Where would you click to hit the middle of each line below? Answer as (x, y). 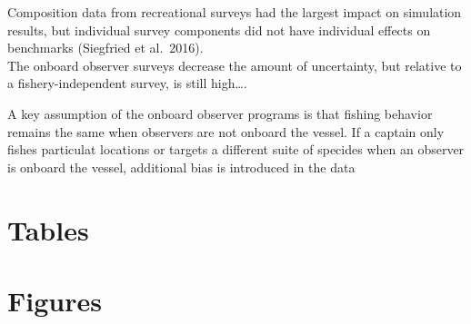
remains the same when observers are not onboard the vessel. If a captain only (226, 131)
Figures (55, 300)
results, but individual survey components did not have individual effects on (219, 29)
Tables (48, 229)
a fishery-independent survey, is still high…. (127, 83)
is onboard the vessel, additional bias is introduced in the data (181, 167)
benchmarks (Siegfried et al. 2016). (105, 48)
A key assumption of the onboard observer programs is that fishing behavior (220, 113)
